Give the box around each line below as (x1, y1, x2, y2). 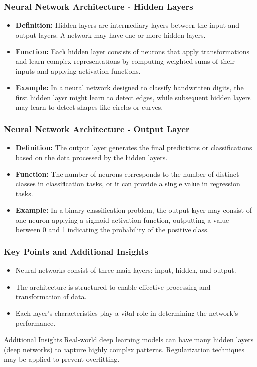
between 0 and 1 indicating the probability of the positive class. (15, 224, 209, 235)
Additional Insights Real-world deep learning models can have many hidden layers (4, 334, 254, 345)
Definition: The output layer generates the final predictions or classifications (15, 142, 252, 153)
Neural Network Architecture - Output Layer (4, 122, 190, 135)
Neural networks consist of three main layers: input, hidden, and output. (15, 265, 236, 275)
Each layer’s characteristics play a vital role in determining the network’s (15, 307, 238, 318)
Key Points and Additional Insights (4, 245, 148, 257)
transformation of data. (15, 291, 87, 302)
